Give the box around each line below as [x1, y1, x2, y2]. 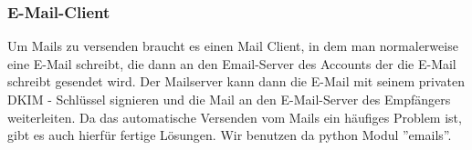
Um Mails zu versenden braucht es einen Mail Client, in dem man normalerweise [7, 36, 458, 55]
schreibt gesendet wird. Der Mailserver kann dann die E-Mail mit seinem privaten [7, 72, 466, 91]
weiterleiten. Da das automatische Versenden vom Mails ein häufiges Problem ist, [7, 107, 462, 126]
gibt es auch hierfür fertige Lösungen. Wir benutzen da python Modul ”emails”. [7, 125, 452, 145]
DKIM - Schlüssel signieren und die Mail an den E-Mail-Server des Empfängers [7, 90, 451, 108]
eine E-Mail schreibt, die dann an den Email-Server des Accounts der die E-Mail [7, 54, 456, 73]
